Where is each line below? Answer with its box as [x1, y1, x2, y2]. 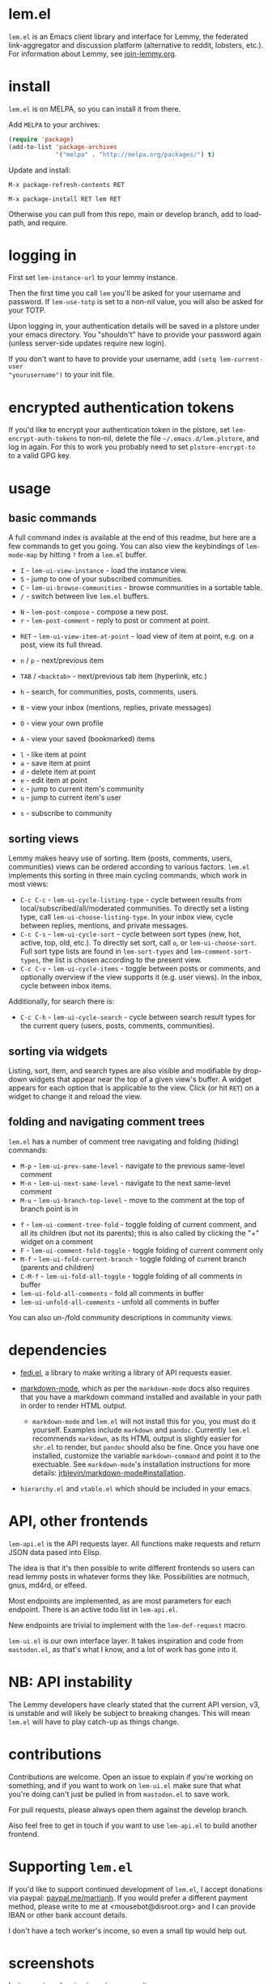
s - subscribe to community [19, 809, 113, 818]
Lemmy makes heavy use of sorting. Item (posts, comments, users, [8, 853, 233, 863]
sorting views [8, 831, 79, 846]
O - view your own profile [19, 718, 104, 729]
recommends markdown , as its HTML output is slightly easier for [32, 1434, 242, 1443]
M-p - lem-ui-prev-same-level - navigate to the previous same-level [19, 1161, 245, 1170]
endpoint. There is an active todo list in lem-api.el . [8, 1604, 178, 1614]
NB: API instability [8, 1672, 133, 1691]
